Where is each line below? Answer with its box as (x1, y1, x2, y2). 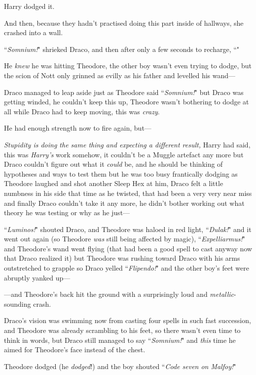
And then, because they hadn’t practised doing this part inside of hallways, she (4, 17, 244, 28)
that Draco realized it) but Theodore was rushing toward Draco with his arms (4, 253, 240, 263)
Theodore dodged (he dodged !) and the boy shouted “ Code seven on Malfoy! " (4, 361, 236, 371)
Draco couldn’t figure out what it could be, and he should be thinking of (4, 159, 223, 169)
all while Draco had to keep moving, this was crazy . (4, 106, 160, 116)
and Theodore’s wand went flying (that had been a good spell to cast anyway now (4, 243, 253, 253)
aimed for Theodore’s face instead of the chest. (4, 344, 146, 355)
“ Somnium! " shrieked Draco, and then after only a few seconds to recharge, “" (4, 44, 240, 54)
